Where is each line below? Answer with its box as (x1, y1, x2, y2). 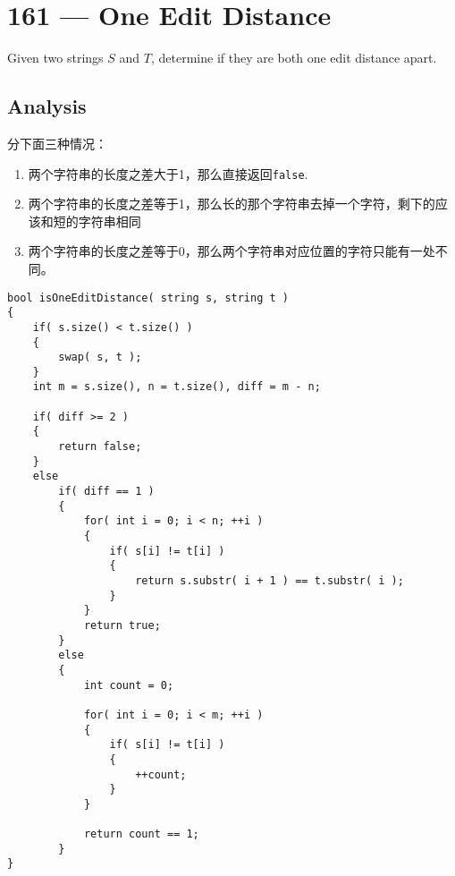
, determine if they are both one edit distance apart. (150, 48, 437, 67)
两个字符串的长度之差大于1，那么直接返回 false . (28, 164, 308, 183)
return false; (58, 440, 142, 454)
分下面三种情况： (7, 133, 107, 152)
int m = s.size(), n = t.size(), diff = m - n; (32, 380, 321, 394)
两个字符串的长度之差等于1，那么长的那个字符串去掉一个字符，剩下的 (28, 194, 435, 213)
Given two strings (7, 48, 104, 67)
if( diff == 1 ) (58, 485, 155, 498)
